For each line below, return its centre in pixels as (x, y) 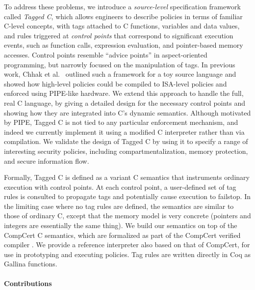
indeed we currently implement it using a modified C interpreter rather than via (124, 131)
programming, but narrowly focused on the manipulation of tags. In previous (120, 64)
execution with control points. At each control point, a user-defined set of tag (120, 187)
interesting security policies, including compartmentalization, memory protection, (126, 151)
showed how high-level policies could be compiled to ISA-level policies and (115, 83)
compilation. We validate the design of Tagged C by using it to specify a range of (126, 141)
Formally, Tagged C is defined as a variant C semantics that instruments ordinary (127, 177)
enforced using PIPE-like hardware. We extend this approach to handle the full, (124, 93)
